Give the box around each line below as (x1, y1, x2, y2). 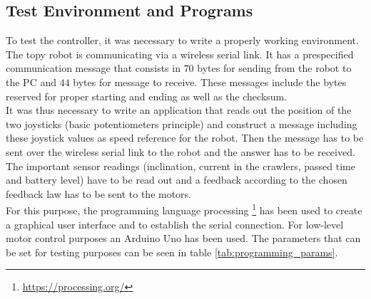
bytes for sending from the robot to (197, 61, 352, 75)
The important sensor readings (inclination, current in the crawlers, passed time (6, 158, 355, 173)
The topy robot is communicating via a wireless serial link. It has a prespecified (6, 46, 354, 61)
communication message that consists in (6, 61, 181, 75)
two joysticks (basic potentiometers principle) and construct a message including (6, 116, 357, 131)
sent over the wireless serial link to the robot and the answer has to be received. (6, 144, 355, 159)
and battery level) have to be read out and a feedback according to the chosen (6, 172, 347, 187)
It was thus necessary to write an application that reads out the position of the (6, 103, 352, 117)
